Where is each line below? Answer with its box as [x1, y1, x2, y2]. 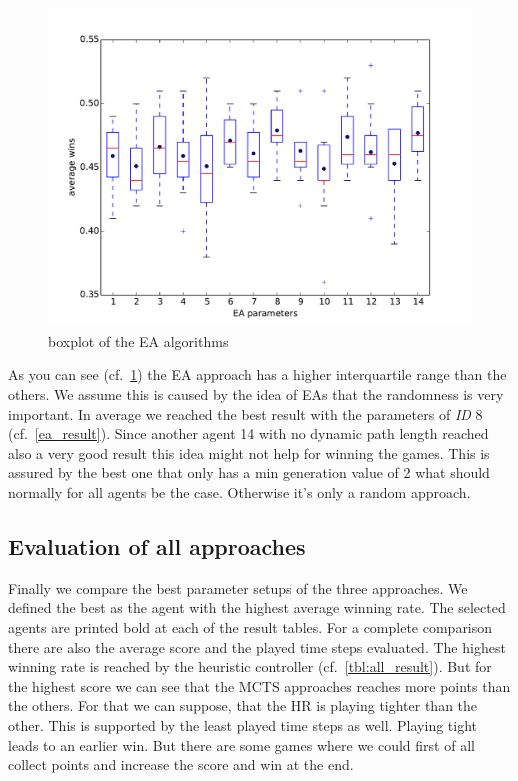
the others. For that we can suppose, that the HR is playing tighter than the [8, 695, 478, 716]
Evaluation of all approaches [8, 530, 306, 561]
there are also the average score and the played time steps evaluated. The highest [8, 636, 506, 657]
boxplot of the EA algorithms [48, 330, 229, 351]
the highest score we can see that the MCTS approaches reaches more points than [8, 675, 511, 696]
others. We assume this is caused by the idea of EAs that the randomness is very [8, 384, 504, 405]
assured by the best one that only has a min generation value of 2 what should [8, 462, 490, 483]
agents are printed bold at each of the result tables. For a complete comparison [8, 616, 493, 637]
